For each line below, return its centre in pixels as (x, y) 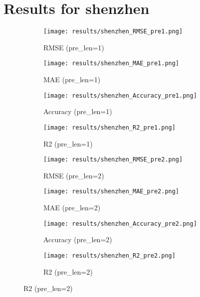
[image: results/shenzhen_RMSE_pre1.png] (113, 32)
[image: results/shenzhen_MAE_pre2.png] (111, 192)
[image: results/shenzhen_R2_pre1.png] (109, 127)
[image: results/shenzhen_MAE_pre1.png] (111, 64)
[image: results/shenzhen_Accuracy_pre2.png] (120, 223)
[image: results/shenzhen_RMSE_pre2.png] (113, 160)
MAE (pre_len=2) (72, 208)
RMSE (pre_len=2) (74, 175)
